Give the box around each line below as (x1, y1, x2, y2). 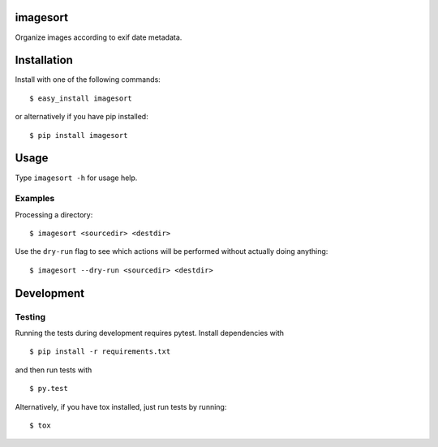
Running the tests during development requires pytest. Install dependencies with (15, 328, 284, 337)
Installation (15, 54, 73, 67)
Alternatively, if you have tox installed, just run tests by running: (15, 402, 227, 411)
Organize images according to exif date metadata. (15, 32, 182, 42)
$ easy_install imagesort (29, 93, 133, 103)
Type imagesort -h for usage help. (15, 173, 138, 183)
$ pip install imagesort (29, 131, 128, 140)
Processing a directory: (15, 209, 93, 219)
